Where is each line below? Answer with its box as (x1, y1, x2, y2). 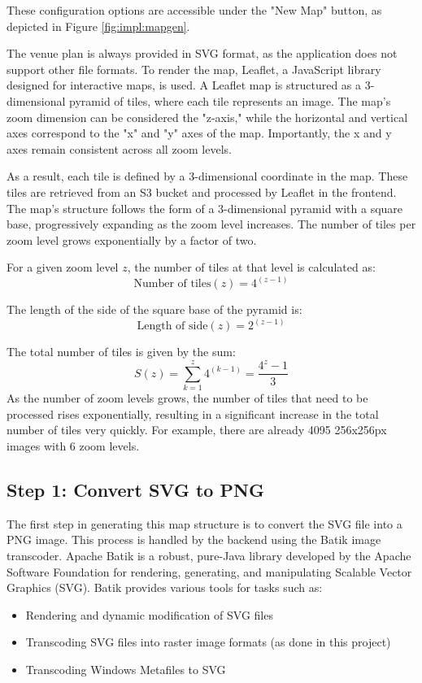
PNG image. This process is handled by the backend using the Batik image (7, 531, 381, 548)
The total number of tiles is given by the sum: (7, 343, 236, 360)
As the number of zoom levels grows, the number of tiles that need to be (7, 389, 368, 407)
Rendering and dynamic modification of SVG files (25, 606, 273, 623)
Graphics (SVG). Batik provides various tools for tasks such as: (7, 579, 323, 596)
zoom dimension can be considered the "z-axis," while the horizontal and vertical (7, 108, 408, 125)
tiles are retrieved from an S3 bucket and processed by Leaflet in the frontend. (7, 183, 397, 200)
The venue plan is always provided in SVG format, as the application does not (7, 45, 398, 62)
